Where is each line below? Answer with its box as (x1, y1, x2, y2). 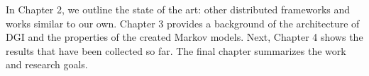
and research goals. (6, 57, 88, 72)
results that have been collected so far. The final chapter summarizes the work (6, 43, 346, 58)
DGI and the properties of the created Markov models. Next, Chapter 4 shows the (6, 30, 363, 44)
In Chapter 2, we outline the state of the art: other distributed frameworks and (6, 2, 351, 16)
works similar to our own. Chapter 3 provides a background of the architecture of (6, 15, 360, 30)
